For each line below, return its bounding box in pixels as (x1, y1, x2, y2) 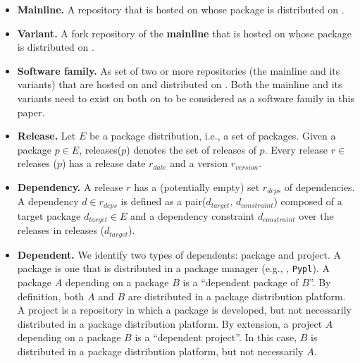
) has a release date (62, 156, 146, 171)
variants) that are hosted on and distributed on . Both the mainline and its (17, 77, 342, 92)
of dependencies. (284, 179, 355, 194)
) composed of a (273, 194, 342, 209)
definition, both (17, 288, 85, 303)
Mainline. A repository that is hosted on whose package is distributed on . (17, 2, 345, 16)
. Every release (264, 142, 328, 156)
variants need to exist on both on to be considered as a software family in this (17, 90, 354, 105)
